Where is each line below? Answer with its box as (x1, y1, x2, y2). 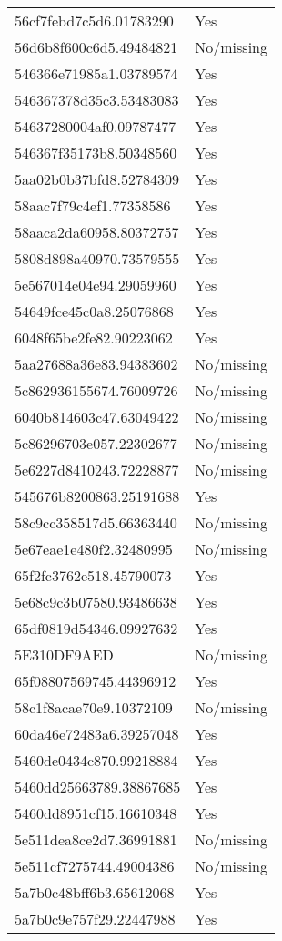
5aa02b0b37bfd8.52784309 (15, 169, 179, 189)
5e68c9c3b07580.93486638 (15, 591, 177, 612)
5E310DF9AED (15, 644, 114, 665)
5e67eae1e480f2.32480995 (15, 538, 173, 559)
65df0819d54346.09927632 (15, 618, 178, 639)
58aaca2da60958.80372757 (15, 221, 179, 242)
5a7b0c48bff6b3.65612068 (15, 882, 175, 903)
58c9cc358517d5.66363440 (15, 512, 177, 533)
